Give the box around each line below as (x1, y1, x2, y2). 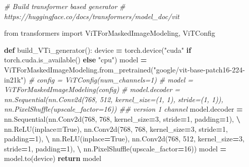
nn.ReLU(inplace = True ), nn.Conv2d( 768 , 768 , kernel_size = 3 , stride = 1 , (4, 123, 228, 134)
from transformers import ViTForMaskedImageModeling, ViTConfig (4, 28, 215, 38)
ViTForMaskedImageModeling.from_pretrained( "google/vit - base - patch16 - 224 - (4, 64, 245, 74)
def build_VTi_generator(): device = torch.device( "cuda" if (4, 44, 192, 55)
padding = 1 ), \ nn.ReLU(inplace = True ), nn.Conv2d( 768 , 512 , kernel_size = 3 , (4, 133, 244, 144)
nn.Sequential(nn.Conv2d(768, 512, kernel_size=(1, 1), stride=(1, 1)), (4, 94, 223, 104)
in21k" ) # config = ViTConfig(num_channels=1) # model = (4, 74, 194, 85)
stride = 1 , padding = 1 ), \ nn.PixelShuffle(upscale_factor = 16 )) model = (4, 143, 226, 153)
